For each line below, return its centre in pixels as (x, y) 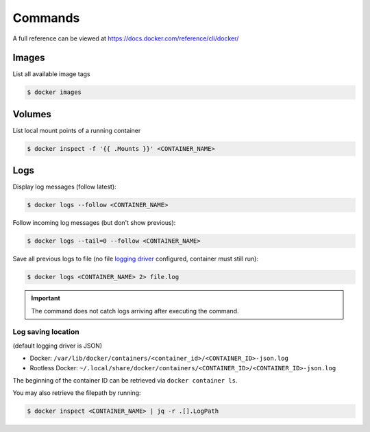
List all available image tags (51, 74)
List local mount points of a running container (77, 130)
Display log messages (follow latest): (64, 187)
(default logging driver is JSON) (58, 346)
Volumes (32, 114)
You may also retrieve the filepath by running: (77, 393)
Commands (46, 18)
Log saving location (46, 332)
